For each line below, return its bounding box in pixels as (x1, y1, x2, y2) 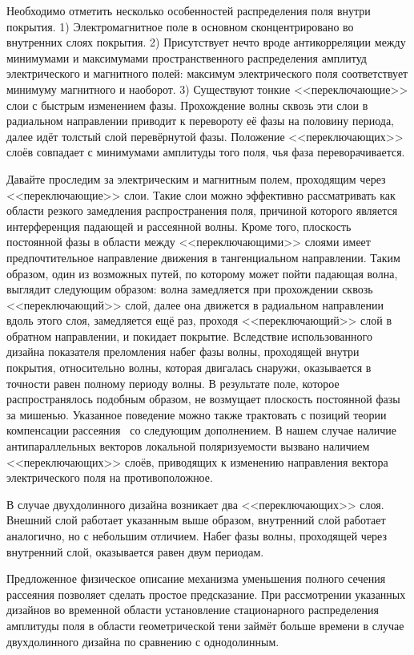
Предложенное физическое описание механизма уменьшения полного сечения (6, 570, 386, 587)
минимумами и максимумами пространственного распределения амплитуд (6, 49, 367, 66)
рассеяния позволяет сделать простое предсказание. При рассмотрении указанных (6, 585, 406, 602)
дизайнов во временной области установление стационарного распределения (6, 601, 379, 618)
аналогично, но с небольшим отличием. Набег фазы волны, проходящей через (6, 528, 388, 544)
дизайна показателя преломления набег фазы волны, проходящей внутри (6, 343, 360, 360)
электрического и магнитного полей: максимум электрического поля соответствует (6, 65, 408, 82)
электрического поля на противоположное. (6, 469, 213, 486)
